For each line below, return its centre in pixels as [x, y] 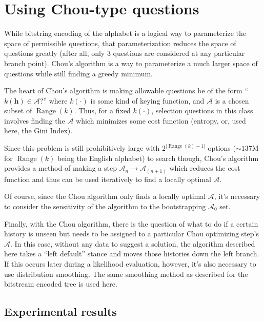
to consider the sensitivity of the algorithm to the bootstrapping [105, 206]
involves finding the [35, 120]
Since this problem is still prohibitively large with [82, 148]
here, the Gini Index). [38, 130]
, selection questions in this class [202, 110]
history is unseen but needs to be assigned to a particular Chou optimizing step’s [131, 234]
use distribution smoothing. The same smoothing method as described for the [126, 274]
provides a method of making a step [60, 168]
